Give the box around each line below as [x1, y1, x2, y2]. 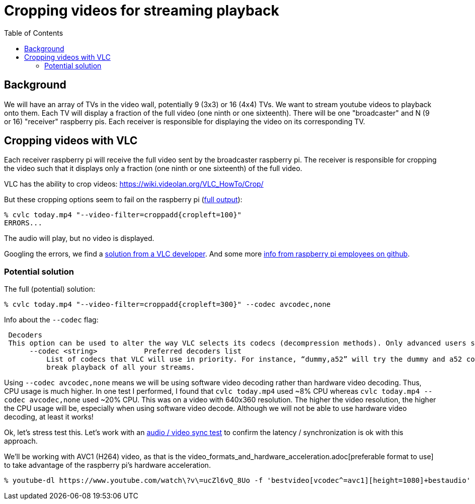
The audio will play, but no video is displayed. [4, 234, 154, 243]
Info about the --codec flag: [4, 315, 99, 324]
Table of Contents [4, 28, 63, 37]
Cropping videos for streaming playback [4, 2, 279, 19]
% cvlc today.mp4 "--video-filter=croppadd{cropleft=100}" [4, 211, 242, 219]
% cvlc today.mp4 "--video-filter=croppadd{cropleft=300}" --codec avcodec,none [4, 300, 331, 309]
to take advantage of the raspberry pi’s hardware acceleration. [4, 461, 211, 470]
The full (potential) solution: [4, 285, 95, 294]
